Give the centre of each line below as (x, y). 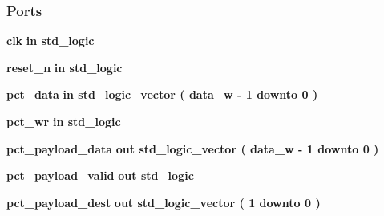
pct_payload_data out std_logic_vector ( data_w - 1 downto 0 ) (193, 148)
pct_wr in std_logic (64, 121)
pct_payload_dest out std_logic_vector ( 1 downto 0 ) (164, 202)
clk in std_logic (51, 41)
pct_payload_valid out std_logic (100, 175)
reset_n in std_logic (65, 67)
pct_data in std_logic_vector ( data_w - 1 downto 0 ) (162, 94)
